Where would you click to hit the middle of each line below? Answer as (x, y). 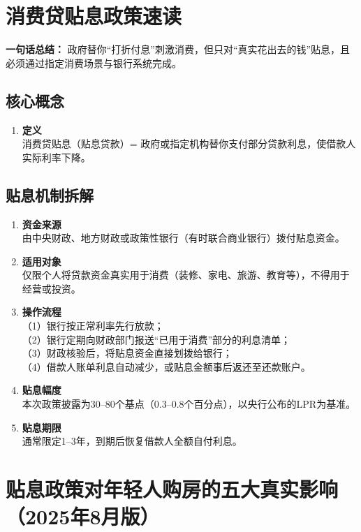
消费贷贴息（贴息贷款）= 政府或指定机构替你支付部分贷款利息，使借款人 (189, 143)
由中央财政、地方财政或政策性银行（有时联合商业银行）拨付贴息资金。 (183, 238)
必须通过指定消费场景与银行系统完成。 (94, 62)
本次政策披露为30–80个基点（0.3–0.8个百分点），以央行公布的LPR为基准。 (189, 404)
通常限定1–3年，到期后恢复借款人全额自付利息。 (132, 441)
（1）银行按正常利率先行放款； (93, 326)
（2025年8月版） (83, 516)
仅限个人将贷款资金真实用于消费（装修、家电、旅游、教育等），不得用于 (186, 275)
